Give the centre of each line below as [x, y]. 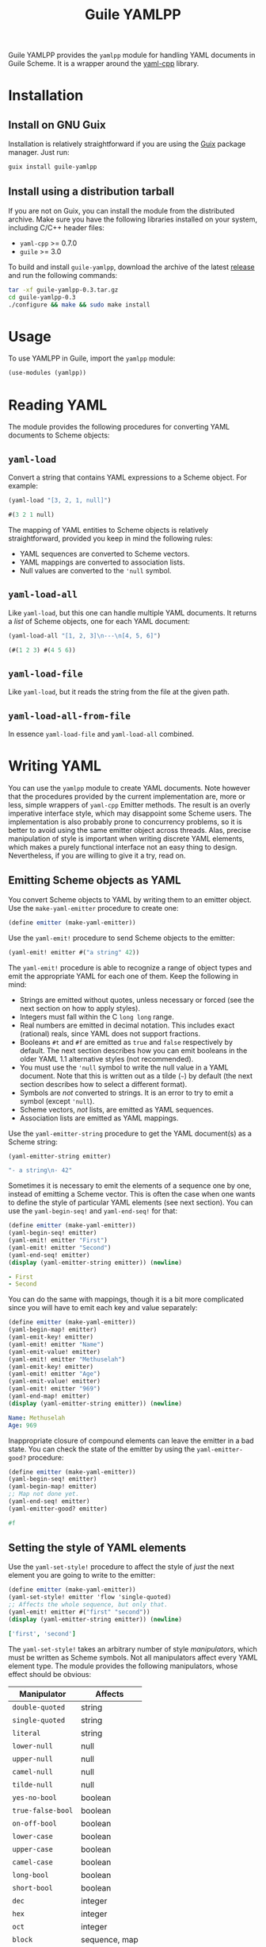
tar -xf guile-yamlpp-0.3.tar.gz [63, 290]
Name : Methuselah [37, 1418]
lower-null [32, 1746]
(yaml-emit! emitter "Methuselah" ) [67, 1359]
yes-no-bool [35, 1797]
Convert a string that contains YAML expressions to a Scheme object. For [128, 477]
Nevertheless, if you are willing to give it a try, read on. [97, 855]
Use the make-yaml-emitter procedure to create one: [94, 908]
